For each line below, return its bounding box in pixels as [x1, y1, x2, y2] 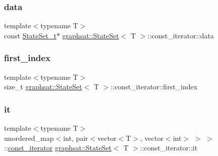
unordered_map [4, 132, 54, 143]
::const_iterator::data [147, 30, 214, 40]
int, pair [63, 132, 88, 143]
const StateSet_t [4, 30, 57, 40]
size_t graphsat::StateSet [4, 81, 82, 92]
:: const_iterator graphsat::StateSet [4, 142, 112, 153]
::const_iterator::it [140, 142, 198, 153]
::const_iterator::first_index [111, 81, 198, 92]
